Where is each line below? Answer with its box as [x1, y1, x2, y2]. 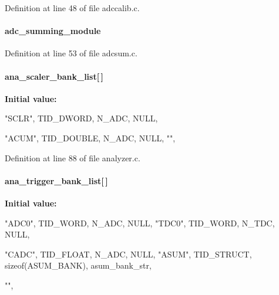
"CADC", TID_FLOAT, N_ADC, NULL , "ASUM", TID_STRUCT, [5, 247, 252, 260]
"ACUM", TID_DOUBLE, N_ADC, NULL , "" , [5, 131, 176, 144]
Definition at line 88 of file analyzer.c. [5, 151, 140, 164]
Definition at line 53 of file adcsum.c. [5, 47, 137, 59]
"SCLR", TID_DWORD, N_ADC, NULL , [5, 112, 158, 124]
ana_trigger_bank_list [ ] [5, 174, 108, 187]
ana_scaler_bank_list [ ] [5, 70, 103, 82]
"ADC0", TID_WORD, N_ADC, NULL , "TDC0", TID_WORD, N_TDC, [5, 216, 275, 229]
